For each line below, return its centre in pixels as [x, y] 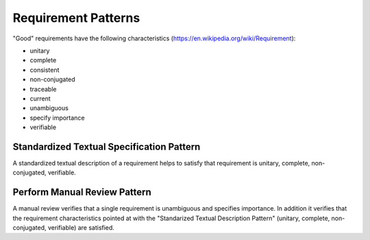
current [40, 98]
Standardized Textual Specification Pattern [107, 147]
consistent [45, 70]
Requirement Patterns [76, 18]
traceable [43, 89]
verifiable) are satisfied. [81, 228]
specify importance [57, 118]
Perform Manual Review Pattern [82, 192]
